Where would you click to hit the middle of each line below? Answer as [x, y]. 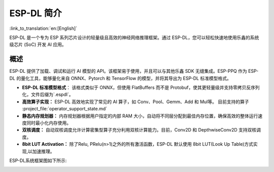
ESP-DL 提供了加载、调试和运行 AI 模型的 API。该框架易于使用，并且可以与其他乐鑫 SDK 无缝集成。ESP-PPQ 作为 [128, 71]
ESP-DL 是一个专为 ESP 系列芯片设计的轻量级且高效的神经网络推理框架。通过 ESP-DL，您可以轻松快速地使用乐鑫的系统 [134, 37]
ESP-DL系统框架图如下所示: [38, 160]
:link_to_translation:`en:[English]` [43, 28]
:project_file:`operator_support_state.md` [65, 109]
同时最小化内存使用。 [48, 123]
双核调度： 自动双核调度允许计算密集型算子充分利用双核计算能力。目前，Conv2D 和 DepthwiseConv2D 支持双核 [139, 130]
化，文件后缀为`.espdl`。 [48, 95]
